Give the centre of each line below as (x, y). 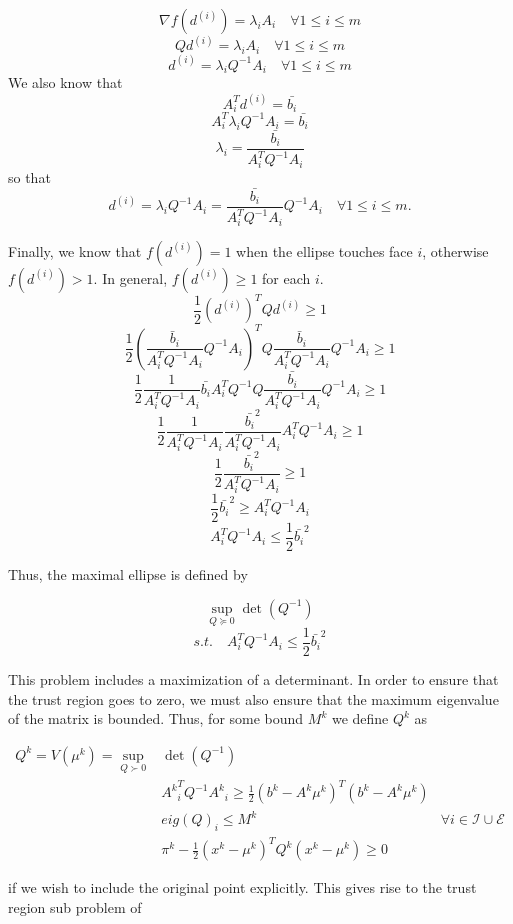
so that (29, 176)
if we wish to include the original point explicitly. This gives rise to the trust (242, 887)
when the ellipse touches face (324, 250)
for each (286, 277)
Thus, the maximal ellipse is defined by (128, 574)
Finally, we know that (75, 250)
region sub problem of (75, 906)
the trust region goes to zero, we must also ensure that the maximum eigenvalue (253, 698)
